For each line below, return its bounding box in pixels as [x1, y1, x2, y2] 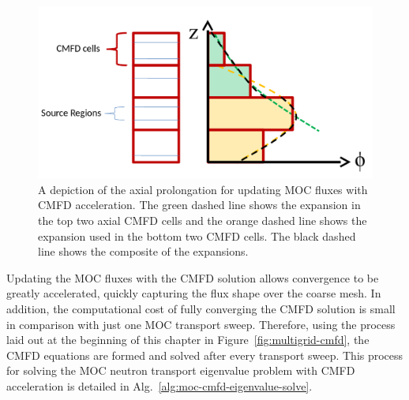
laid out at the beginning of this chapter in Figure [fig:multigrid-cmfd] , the [6, 331, 370, 348]
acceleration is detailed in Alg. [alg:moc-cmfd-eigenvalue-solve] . [6, 377, 313, 394]
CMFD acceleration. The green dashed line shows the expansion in [38, 196, 361, 213]
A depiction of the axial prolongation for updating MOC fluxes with [38, 181, 368, 197]
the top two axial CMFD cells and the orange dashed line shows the [38, 211, 367, 228]
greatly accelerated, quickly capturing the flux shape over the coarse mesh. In [6, 285, 381, 301]
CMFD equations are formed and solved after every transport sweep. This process [6, 346, 403, 363]
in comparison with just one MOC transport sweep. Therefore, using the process [6, 316, 396, 332]
